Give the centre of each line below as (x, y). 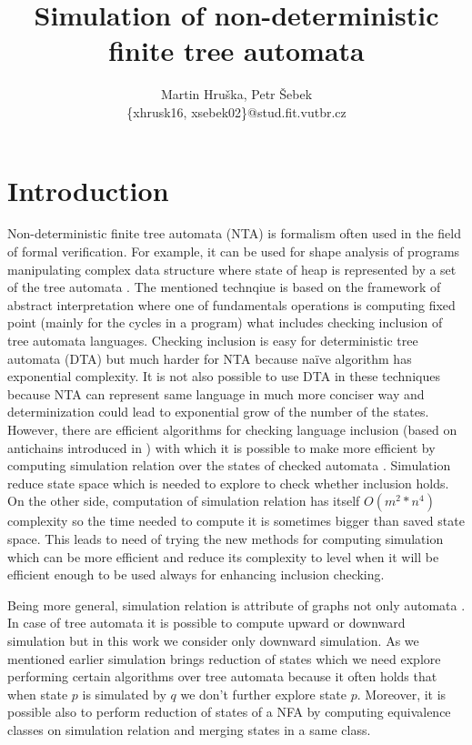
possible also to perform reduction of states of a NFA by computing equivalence (229, 712)
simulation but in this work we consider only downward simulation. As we (213, 640)
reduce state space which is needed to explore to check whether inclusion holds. (228, 483)
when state (38, 694)
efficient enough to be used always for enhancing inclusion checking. (196, 574)
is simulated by (124, 694)
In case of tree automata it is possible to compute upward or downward (206, 623)
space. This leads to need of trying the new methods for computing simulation (226, 538)
